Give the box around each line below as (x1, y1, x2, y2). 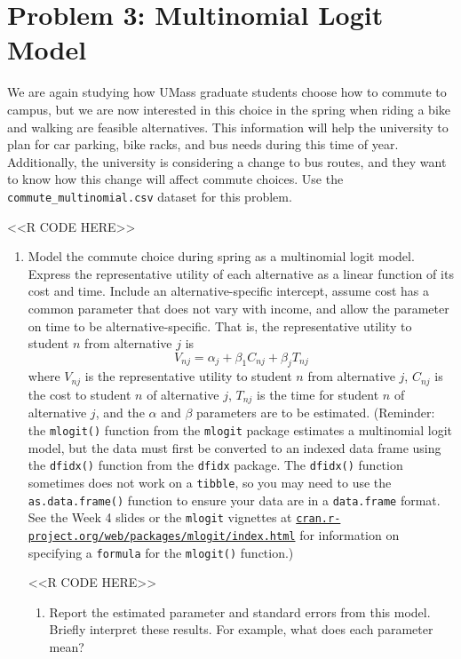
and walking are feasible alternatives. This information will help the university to (7, 117, 449, 136)
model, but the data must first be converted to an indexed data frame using (28, 438, 441, 457)
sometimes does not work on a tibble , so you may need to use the (28, 472, 392, 491)
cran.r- (296, 512, 341, 526)
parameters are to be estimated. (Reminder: (196, 403, 435, 422)
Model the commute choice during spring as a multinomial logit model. (28, 247, 415, 266)
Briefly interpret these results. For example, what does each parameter (49, 620, 433, 639)
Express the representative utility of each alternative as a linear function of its (28, 264, 454, 282)
